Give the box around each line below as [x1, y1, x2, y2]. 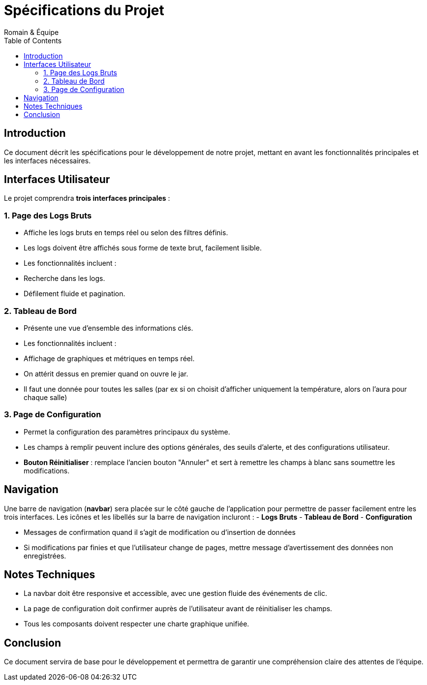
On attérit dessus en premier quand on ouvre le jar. [24, 369, 188, 378]
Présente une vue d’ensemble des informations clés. [24, 323, 193, 332]
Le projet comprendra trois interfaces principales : [4, 194, 170, 203]
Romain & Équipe [4, 28, 59, 36]
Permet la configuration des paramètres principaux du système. [24, 427, 230, 436]
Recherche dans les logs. [24, 274, 105, 283]
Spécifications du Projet [4, 2, 164, 19]
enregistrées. [24, 551, 66, 560]
